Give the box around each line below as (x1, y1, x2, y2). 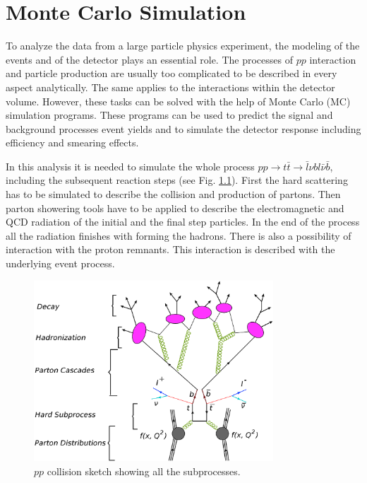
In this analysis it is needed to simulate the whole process (6, 158, 255, 173)
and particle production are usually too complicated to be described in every (6, 66, 337, 81)
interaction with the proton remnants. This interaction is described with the (6, 242, 335, 257)
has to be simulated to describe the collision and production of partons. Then (6, 187, 341, 202)
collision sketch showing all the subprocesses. (47, 463, 241, 478)
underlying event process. (6, 256, 115, 271)
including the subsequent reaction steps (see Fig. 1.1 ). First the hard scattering (6, 173, 348, 187)
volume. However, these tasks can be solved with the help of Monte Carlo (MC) (6, 93, 351, 108)
